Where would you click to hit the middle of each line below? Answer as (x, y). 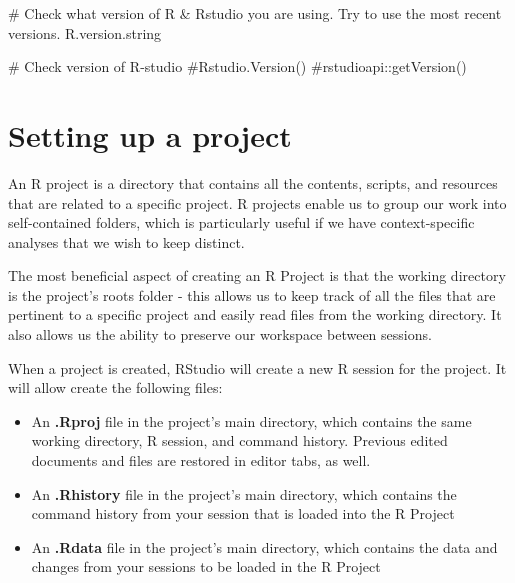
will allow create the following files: (115, 387)
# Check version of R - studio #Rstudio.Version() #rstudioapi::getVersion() (237, 66)
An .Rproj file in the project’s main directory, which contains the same (251, 420)
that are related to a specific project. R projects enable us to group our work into (257, 202)
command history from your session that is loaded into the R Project (243, 513)
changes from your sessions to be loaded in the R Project (206, 566)
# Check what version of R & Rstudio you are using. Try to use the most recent (255, 13)
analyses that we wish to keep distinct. (126, 241)
